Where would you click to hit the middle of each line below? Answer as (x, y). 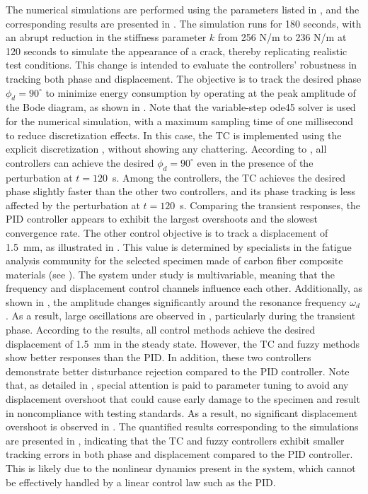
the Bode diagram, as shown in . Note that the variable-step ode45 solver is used (181, 107)
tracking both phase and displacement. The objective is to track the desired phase (184, 78)
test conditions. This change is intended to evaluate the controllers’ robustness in (182, 65)
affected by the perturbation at (73, 205)
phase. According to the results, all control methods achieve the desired (161, 330)
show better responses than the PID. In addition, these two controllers (159, 357)
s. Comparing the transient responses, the (270, 205)
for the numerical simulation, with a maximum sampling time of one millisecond (180, 120)
